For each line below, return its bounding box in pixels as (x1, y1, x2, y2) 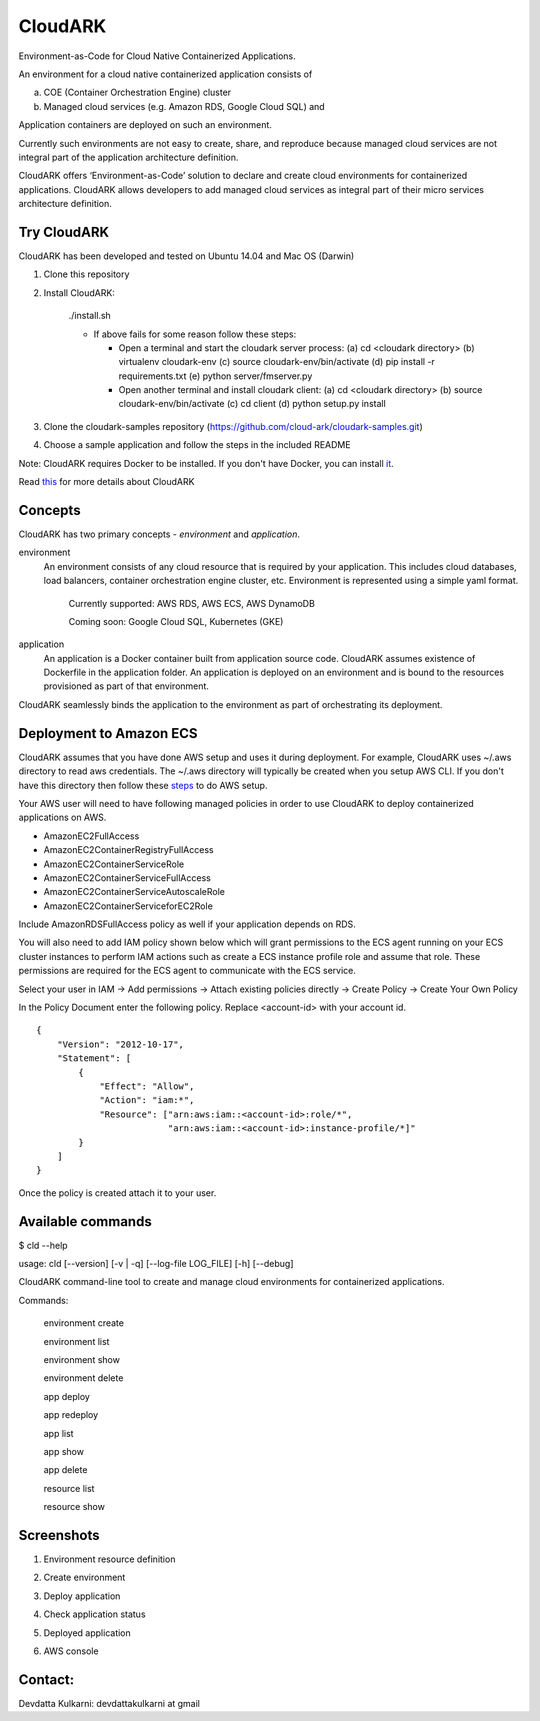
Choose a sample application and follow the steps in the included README (43, 439, 351, 451)
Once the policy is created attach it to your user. (18, 1186, 217, 1199)
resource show (43, 1501, 105, 1513)
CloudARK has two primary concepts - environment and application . (18, 528, 300, 540)
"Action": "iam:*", (99, 1095, 195, 1106)
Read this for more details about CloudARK (18, 476, 195, 488)
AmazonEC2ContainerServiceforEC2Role (43, 900, 214, 912)
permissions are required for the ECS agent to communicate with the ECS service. (18, 965, 357, 977)
